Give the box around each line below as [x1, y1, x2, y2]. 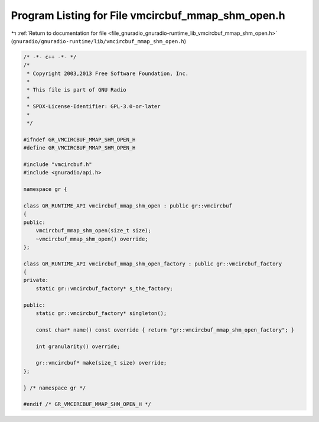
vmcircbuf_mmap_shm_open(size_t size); [35, 228, 152, 234]
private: [23, 277, 49, 284]
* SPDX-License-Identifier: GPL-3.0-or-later [27, 103, 161, 110]
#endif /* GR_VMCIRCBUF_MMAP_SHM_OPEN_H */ [23, 401, 152, 408]
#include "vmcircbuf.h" [23, 161, 93, 168]
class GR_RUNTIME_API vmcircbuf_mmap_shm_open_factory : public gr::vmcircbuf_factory [23, 260, 282, 267]
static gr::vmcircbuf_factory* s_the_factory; [35, 285, 174, 292]
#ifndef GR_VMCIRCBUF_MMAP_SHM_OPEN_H [23, 136, 136, 143]
